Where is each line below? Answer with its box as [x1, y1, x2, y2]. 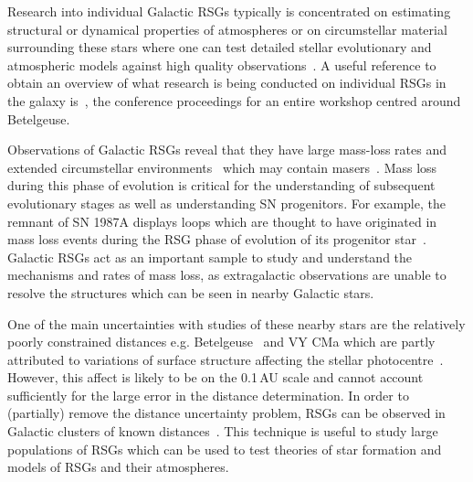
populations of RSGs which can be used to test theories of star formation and [7, 439, 442, 458]
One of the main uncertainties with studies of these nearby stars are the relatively [7, 314, 466, 333]
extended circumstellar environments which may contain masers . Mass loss [7, 157, 437, 177]
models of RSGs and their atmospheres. [7, 457, 229, 477]
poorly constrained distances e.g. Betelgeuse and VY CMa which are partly [7, 332, 436, 351]
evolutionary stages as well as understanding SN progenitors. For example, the [7, 193, 446, 212]
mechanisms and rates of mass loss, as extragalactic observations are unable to [7, 265, 447, 284]
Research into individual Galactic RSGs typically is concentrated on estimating [7, 2, 451, 20]
